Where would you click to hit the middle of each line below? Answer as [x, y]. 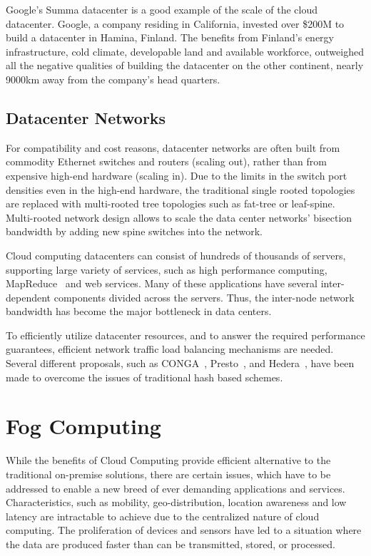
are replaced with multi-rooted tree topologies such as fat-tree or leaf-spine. [171, 204]
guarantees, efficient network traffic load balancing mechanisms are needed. [170, 349]
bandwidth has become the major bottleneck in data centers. [139, 311]
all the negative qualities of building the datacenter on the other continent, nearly [185, 65]
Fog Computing [83, 426]
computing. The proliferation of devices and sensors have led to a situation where [184, 530]
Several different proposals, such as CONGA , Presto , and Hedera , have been [180, 363]
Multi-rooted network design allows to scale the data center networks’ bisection [179, 217]
